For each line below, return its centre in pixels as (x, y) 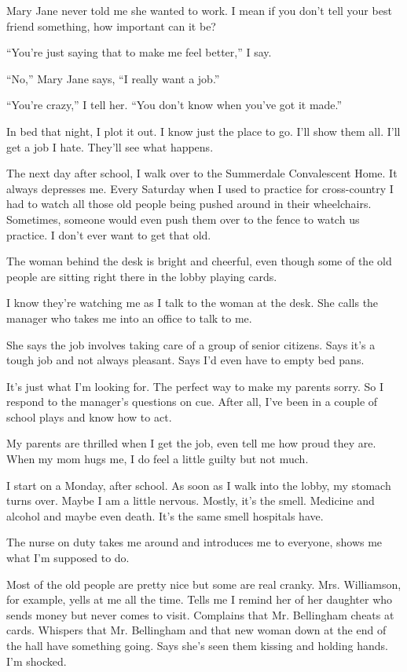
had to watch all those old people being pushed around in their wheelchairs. (189, 204)
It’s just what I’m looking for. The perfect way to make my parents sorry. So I (195, 386)
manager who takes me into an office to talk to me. (129, 318)
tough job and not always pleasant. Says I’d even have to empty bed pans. (185, 360)
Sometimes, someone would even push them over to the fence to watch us (183, 219)
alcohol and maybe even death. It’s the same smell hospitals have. (165, 515)
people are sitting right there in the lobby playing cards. (142, 276)
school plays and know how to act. (89, 416)
